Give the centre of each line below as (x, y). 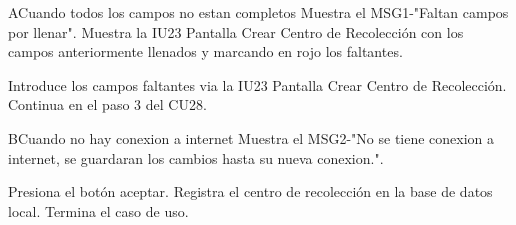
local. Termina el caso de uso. (98, 210)
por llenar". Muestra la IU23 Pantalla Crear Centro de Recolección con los (236, 31)
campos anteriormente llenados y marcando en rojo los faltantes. (205, 51)
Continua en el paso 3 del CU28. (107, 104)
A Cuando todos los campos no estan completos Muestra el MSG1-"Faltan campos (258, 12)
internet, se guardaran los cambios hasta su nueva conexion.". (196, 157)
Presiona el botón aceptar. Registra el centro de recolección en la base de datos (250, 191)
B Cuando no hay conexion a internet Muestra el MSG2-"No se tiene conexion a (251, 137)
